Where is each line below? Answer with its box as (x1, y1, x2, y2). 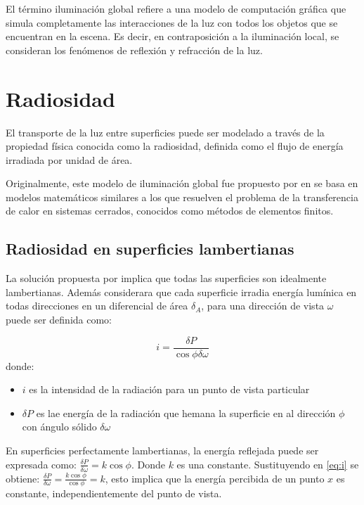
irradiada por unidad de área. (6, 152, 133, 167)
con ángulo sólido (22, 419, 97, 434)
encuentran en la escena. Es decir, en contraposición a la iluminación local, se (6, 29, 339, 44)
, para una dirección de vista (201, 298, 325, 313)
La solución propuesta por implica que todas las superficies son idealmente (6, 271, 327, 286)
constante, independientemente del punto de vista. (6, 486, 222, 501)
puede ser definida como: (6, 312, 112, 327)
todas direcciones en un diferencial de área (6, 298, 188, 313)
